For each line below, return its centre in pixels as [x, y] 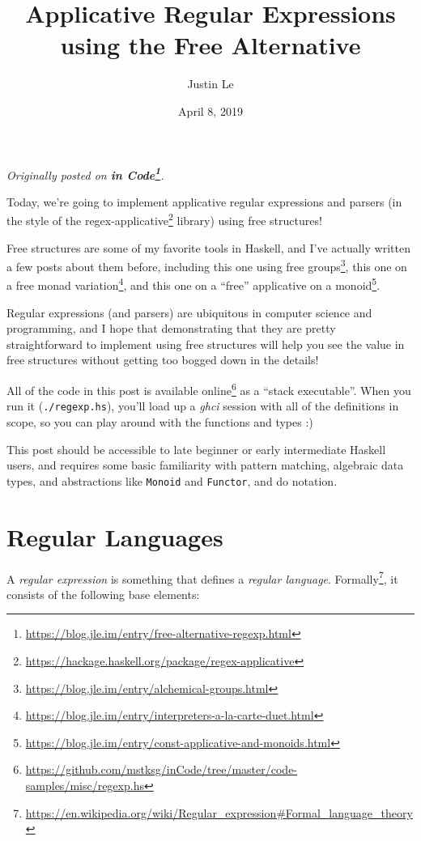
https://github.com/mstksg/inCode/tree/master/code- [162, 769]
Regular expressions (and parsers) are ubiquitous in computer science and [189, 312]
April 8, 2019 [210, 110]
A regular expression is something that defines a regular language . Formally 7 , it [202, 577]
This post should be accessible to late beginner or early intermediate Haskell [196, 449]
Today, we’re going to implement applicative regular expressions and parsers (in [204, 201]
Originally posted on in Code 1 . [85, 173]
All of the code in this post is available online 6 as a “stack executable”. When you [209, 389]
